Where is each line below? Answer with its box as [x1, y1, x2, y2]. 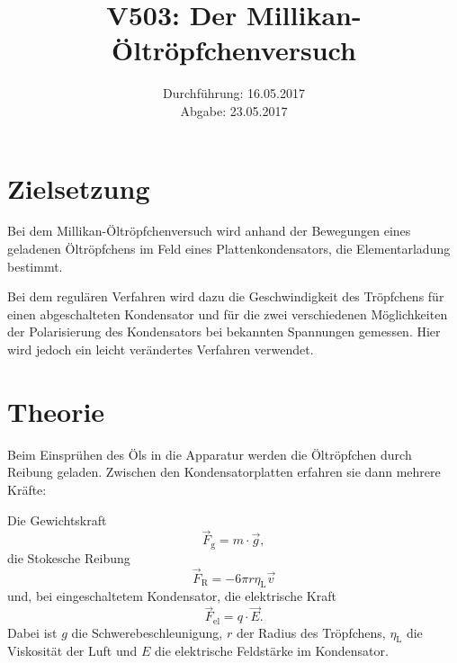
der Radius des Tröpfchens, [236, 623, 386, 641]
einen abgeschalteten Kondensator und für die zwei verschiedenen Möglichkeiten [7, 304, 448, 323]
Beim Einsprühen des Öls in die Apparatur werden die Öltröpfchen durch [7, 444, 412, 463]
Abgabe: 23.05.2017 [180, 101, 288, 120]
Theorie [7, 392, 105, 429]
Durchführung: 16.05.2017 [163, 84, 305, 103]
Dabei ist [7, 623, 58, 641]
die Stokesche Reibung [7, 548, 130, 567]
